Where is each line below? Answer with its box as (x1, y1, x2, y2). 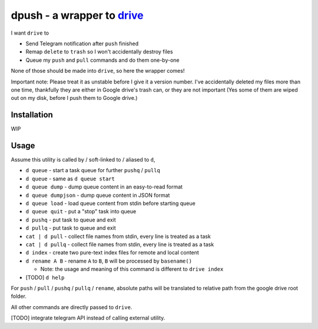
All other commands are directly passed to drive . (11, 303, 132, 311)
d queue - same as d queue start (25, 175, 115, 182)
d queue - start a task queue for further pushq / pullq (25, 167, 160, 174)
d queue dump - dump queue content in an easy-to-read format (25, 183, 183, 190)
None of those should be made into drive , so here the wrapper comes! (11, 68, 185, 75)
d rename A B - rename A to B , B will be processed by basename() (25, 257, 193, 264)
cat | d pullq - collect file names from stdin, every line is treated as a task (25, 241, 214, 248)
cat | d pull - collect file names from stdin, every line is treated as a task (25, 233, 211, 240)
